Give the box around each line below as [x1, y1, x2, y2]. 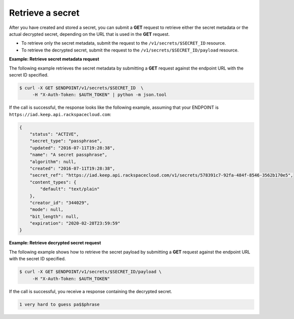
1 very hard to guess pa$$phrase [19, 301, 100, 307]
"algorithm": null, [29, 159, 77, 164]
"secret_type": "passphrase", [29, 138, 102, 144]
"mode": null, [29, 207, 64, 213]
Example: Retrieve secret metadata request [9, 56, 99, 62]
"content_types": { [29, 179, 77, 185]
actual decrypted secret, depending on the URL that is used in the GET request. [9, 31, 170, 37]
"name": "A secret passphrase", [29, 152, 108, 158]
